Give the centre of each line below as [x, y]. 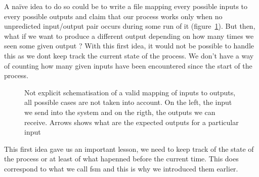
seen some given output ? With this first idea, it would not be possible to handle [129, 46]
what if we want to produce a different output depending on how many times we [129, 36]
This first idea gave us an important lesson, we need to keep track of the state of [129, 149]
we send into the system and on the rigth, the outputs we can [120, 112]
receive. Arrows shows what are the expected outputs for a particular [132, 122]
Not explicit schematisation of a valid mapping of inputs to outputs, [130, 92]
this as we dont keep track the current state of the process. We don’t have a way [129, 55]
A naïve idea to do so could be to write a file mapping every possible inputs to [126, 6]
